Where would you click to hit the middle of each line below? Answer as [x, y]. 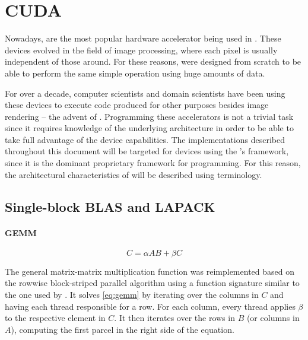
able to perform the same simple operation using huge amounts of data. [135, 73]
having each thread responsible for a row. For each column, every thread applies [150, 306]
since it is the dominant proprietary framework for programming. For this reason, [153, 163]
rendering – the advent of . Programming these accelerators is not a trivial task [149, 116]
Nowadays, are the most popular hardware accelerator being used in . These [143, 38]
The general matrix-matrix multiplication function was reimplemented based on [150, 271]
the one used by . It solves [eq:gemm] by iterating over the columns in [132, 295]
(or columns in [273, 318]
